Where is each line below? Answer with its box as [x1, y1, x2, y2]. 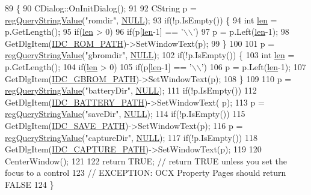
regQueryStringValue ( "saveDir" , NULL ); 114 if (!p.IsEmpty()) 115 [5, 107, 245, 120]
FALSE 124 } [5, 178, 54, 190]
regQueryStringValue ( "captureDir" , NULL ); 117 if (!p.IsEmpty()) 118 [5, 131, 257, 143]
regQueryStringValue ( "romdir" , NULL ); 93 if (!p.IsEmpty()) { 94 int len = [5, 13, 277, 26]
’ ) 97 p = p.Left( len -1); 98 [192, 25, 289, 38]
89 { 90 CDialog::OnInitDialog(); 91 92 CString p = [5, 2, 197, 14]
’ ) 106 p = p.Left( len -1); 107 [201, 60, 306, 73]
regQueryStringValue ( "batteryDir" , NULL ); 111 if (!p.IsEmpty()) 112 [5, 84, 257, 97]
